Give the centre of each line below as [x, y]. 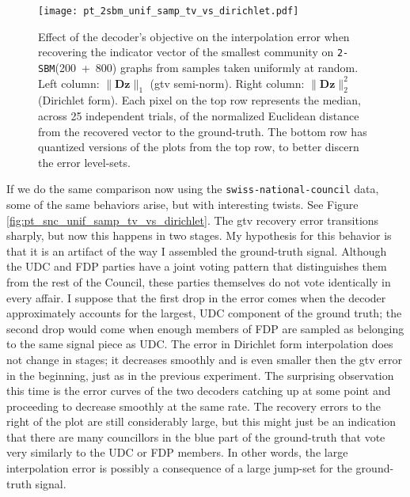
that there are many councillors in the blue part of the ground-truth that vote [196, 436]
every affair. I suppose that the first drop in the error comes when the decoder [196, 297]
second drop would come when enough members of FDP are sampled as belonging [205, 328]
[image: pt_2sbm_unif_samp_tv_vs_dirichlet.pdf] [169, 11]
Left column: [69, 83]
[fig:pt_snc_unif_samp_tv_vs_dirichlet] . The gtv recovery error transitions [193, 220]
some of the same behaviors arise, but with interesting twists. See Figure [182, 204]
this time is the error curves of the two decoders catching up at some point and [199, 391]
